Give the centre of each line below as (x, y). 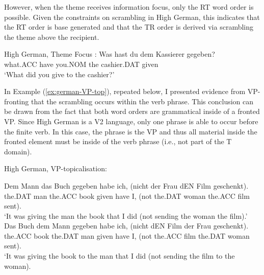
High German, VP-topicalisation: (56, 168)
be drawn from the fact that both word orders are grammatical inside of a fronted (132, 111)
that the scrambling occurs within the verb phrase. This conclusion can (142, 101)
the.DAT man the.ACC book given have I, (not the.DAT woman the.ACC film (127, 196)
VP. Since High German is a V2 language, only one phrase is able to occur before (131, 121)
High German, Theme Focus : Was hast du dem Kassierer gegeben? (110, 54)
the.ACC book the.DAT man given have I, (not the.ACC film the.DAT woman (127, 235)
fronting (17, 101)
